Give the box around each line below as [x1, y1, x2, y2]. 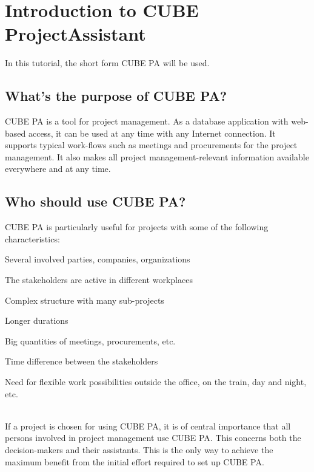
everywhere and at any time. [5, 162, 111, 175]
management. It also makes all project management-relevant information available [5, 150, 309, 163]
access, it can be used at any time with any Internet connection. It [28, 126, 276, 139]
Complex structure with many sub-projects [5, 293, 164, 306]
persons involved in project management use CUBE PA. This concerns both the [5, 431, 301, 444]
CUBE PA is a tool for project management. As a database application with [5, 115, 289, 128]
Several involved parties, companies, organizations [5, 253, 190, 265]
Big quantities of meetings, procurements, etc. [5, 334, 176, 347]
